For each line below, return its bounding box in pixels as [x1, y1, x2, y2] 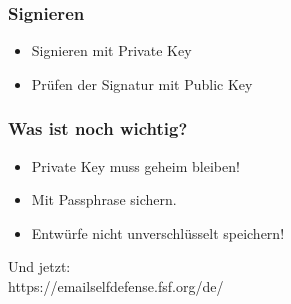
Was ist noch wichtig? [8, 116, 188, 141]
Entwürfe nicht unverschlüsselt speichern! [31, 222, 285, 243]
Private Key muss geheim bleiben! [31, 155, 240, 176]
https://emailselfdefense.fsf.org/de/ [8, 276, 224, 296]
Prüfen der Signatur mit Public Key [31, 73, 253, 94]
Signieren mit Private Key [31, 40, 192, 61]
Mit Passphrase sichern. [31, 189, 177, 210]
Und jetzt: [8, 256, 71, 277]
